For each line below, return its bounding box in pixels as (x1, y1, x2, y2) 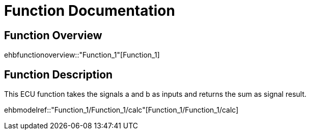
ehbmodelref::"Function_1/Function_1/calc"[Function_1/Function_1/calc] (4, 105, 239, 115)
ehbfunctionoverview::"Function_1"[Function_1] (4, 50, 160, 60)
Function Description (4, 68, 113, 81)
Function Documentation (4, 2, 175, 19)
